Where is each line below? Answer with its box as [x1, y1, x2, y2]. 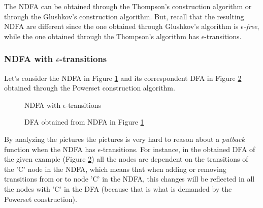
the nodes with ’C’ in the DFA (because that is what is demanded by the [4, 183, 232, 194]
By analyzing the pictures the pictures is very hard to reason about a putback [4, 133, 245, 144]
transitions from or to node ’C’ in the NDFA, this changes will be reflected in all [4, 173, 255, 184]
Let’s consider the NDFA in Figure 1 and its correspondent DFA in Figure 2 [4, 72, 242, 83]
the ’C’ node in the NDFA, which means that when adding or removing [4, 163, 226, 174]
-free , [243, 21, 259, 32]
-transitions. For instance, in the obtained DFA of [101, 143, 255, 154]
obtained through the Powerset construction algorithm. [4, 82, 175, 93]
